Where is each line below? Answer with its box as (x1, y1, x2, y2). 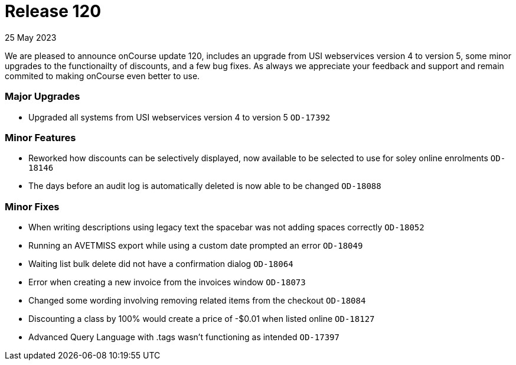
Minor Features (5, 131, 76, 144)
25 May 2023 (5, 32, 57, 43)
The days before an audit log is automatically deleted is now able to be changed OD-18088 (28, 181, 381, 191)
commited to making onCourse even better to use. (5, 70, 200, 81)
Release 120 (5, 1, 102, 21)
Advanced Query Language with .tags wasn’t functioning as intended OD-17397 (28, 332, 339, 342)
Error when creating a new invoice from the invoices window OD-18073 (28, 277, 306, 287)
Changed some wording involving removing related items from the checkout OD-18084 (28, 295, 366, 305)
